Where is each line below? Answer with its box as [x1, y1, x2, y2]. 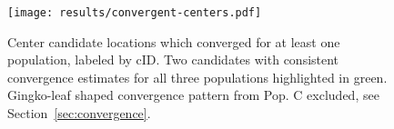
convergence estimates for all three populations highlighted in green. [7, 67, 388, 86]
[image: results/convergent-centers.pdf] [7, 6, 262, 19]
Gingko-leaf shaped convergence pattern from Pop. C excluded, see [7, 85, 379, 104]
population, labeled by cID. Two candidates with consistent [7, 50, 339, 69]
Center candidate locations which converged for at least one [7, 32, 340, 51]
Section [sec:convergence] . [7, 104, 151, 123]
